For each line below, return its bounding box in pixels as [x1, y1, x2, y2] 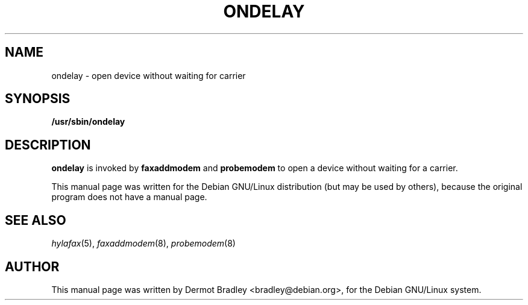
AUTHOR [5, 259, 60, 274]
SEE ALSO [5, 212, 66, 228]
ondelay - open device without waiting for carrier [51, 70, 246, 81]
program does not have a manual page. [51, 192, 207, 203]
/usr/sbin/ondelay [51, 116, 125, 127]
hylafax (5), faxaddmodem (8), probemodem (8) [51, 238, 236, 249]
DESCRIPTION [5, 137, 91, 152]
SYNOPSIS [5, 91, 71, 107]
